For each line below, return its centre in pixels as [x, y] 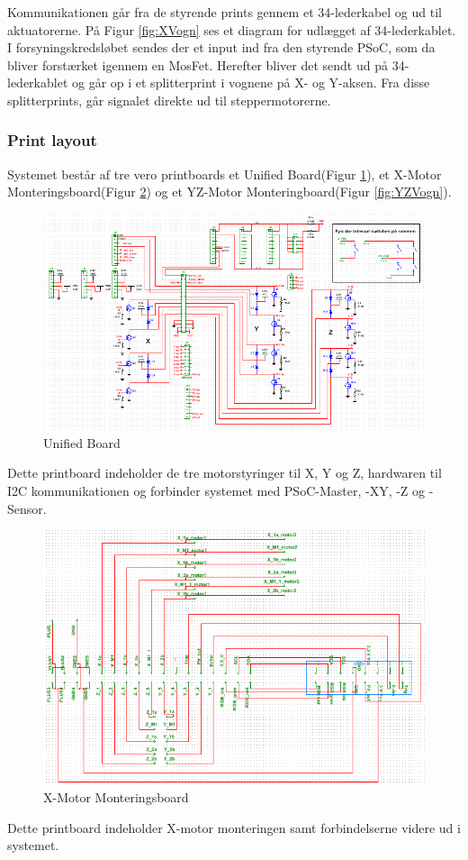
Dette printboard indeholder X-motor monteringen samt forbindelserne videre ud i [234, 827]
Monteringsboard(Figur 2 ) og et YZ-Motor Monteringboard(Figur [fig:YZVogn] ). [229, 192]
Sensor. [27, 508]
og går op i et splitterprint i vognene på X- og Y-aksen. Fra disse [251, 82]
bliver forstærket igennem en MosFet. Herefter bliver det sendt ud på [198, 64]
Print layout [52, 140]
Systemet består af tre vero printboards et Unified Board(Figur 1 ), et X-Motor [225, 174]
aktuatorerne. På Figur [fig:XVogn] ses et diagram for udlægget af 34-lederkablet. [232, 29]
